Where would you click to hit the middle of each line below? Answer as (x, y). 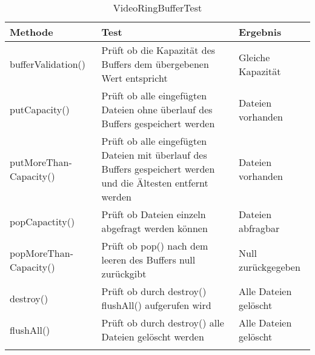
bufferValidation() (48, 64)
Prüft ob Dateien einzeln (154, 214)
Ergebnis (260, 32)
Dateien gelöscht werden (153, 337)
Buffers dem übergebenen (155, 64)
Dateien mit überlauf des (154, 155)
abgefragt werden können (154, 228)
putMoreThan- (41, 162)
